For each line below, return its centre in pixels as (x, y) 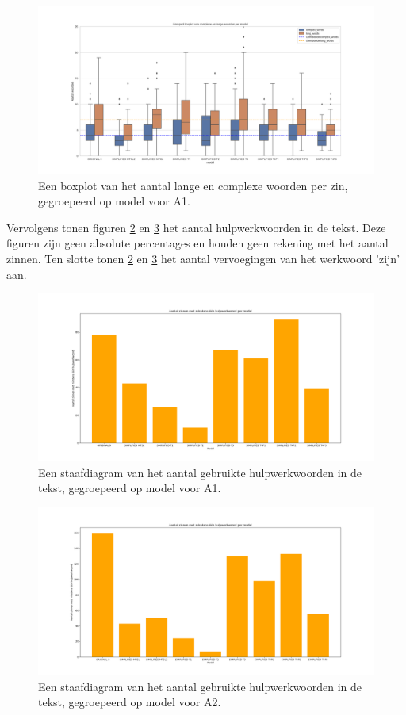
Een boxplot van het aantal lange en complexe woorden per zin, (193, 185)
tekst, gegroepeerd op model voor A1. (130, 488)
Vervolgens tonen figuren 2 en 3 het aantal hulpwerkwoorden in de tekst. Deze (196, 227)
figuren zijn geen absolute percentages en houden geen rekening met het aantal (197, 243)
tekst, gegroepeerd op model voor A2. (130, 702)
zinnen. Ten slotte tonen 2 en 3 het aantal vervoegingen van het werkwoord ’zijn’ (203, 258)
